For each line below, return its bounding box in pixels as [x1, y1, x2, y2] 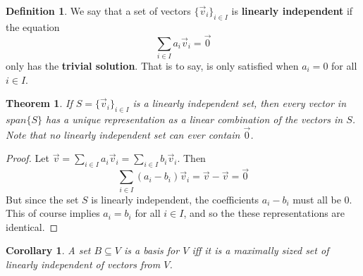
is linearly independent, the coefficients [91, 192, 259, 206]
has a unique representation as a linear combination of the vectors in [46, 111, 343, 126]
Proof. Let [6, 151, 49, 165]
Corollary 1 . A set [6, 243, 91, 258]
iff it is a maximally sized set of [192, 243, 329, 258]
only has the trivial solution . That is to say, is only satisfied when [6, 58, 299, 73]
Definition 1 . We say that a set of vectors [6, 4, 191, 18]
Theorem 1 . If [6, 96, 73, 111]
